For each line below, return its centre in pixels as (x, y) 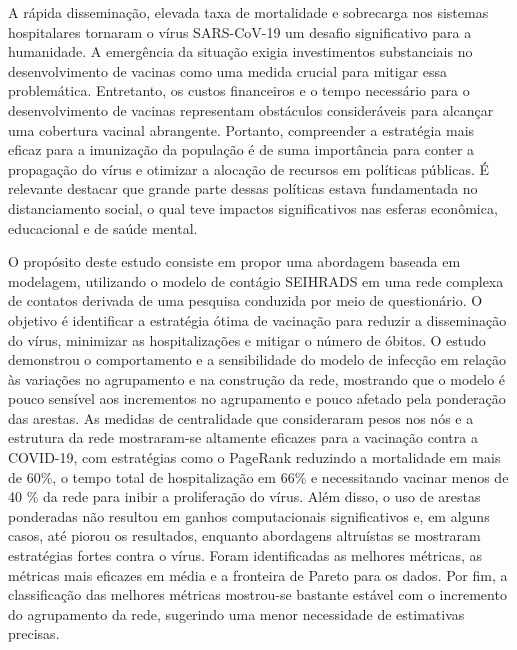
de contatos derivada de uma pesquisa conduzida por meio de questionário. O (245, 300)
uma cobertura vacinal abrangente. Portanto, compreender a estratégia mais (241, 129)
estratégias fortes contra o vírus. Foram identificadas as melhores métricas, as (245, 555)
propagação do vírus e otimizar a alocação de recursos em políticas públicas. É (249, 168)
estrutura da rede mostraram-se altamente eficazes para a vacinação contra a (243, 437)
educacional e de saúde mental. (103, 227)
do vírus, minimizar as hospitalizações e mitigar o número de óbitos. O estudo (247, 339)
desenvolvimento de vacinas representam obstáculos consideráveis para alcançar (251, 109)
